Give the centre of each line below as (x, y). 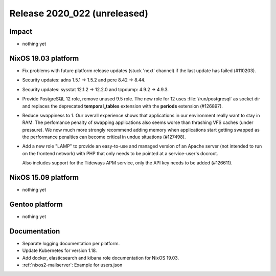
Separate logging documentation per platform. (71, 243)
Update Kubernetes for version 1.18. (60, 250)
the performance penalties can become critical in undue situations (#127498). (104, 137)
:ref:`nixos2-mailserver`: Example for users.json (72, 265)
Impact (21, 31)
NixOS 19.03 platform (44, 58)
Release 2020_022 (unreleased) (79, 13)
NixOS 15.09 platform (44, 177)
